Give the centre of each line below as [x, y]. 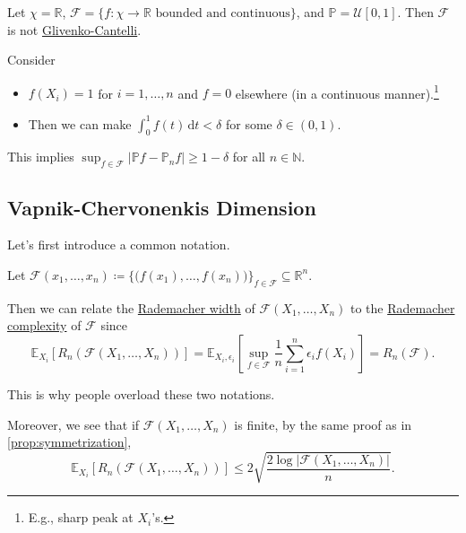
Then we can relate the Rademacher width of [131, 307]
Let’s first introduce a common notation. [119, 245]
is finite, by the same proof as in [323, 424]
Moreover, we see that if [73, 424]
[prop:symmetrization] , [69, 442]
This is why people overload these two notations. [141, 393]
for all [249, 157]
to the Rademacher [402, 307]
